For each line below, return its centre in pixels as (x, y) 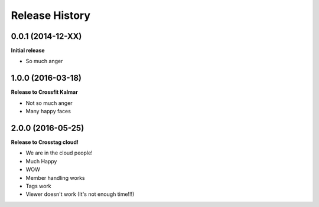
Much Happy (41, 161)
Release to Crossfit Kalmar (44, 92)
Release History (51, 15)
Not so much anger (49, 103)
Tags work (38, 186)
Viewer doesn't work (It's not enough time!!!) (80, 194)
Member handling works (55, 178)
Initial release (28, 51)
